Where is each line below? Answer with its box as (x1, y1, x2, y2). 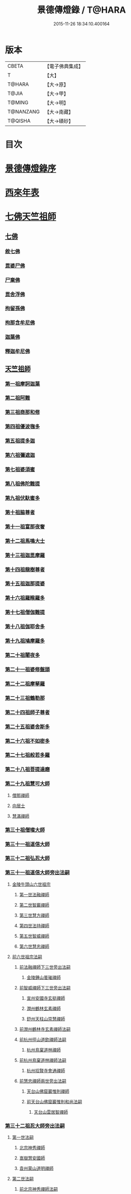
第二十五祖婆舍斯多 (5, 723, 50, 730)
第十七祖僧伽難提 (5, 609, 45, 616)
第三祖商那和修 (5, 409, 40, 416)
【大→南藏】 (44, 108, 74, 115)
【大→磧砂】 (44, 117, 74, 124)
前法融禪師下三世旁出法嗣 (19, 964, 71, 970)
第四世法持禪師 (19, 923, 49, 929)
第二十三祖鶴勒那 (5, 695, 45, 701)
